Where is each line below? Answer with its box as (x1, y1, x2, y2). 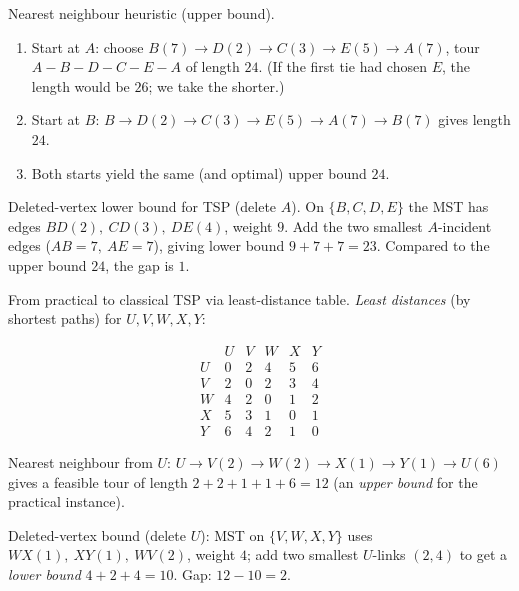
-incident (437, 215, 492, 236)
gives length (438, 109, 511, 130)
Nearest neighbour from (8, 451, 153, 472)
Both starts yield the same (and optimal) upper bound (31, 162, 367, 183)
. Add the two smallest (284, 215, 423, 236)
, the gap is (105, 254, 174, 275)
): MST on (200, 524, 265, 545)
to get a (459, 544, 508, 565)
